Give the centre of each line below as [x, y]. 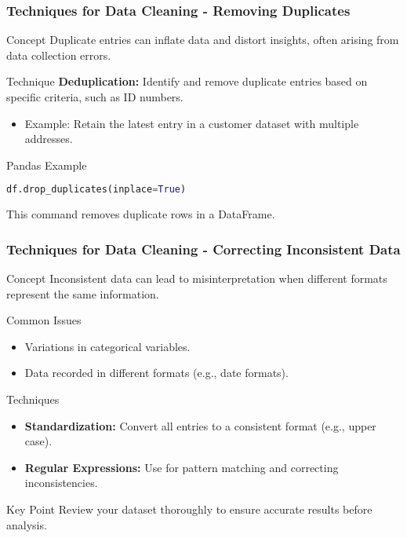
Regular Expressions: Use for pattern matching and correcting [182, 467]
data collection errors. [59, 55]
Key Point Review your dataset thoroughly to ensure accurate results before [189, 509]
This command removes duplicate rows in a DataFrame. [141, 214]
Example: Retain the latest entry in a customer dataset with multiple [192, 123]
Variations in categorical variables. [107, 346]
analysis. [27, 524]
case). [38, 441]
